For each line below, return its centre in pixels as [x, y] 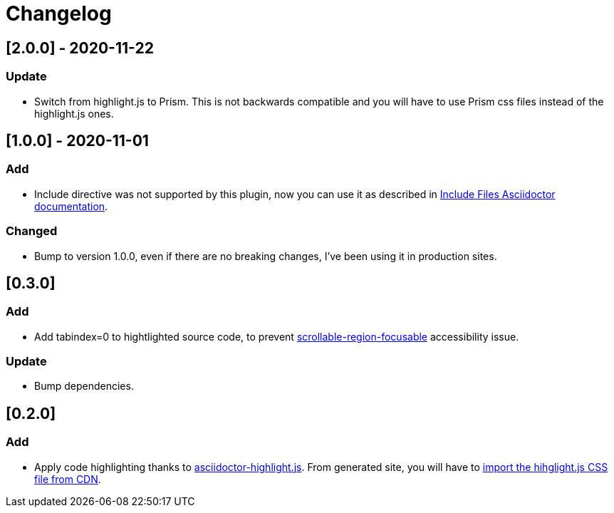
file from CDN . [68, 479]
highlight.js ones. [74, 113]
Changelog [59, 14]
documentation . [71, 206]
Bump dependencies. [84, 386]
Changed [32, 231]
